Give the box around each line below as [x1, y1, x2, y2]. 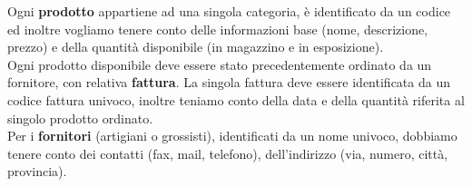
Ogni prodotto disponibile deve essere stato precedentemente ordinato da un [7, 54, 432, 74]
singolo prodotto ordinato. [7, 108, 153, 127]
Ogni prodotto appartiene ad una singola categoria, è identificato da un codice [7, 2, 451, 20]
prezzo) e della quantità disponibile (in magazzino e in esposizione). [7, 37, 384, 56]
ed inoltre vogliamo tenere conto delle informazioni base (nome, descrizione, [7, 19, 428, 38]
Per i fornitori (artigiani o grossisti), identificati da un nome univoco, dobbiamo [7, 126, 457, 145]
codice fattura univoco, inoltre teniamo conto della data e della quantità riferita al [7, 90, 465, 109]
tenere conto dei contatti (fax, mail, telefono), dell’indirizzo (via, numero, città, [7, 143, 448, 162]
